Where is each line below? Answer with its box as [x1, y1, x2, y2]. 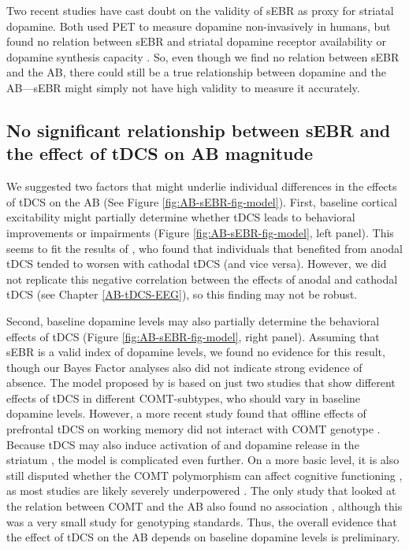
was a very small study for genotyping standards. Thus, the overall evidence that [6, 513, 397, 530]
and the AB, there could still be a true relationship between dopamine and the [6, 64, 386, 80]
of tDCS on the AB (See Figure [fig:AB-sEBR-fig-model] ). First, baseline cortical [6, 193, 397, 210]
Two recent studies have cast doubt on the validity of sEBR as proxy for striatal [6, 2, 394, 18]
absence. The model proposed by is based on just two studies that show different [6, 374, 396, 391]
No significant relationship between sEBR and [6, 117, 391, 142]
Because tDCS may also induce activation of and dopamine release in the [6, 436, 359, 452]
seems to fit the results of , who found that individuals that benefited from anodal [6, 240, 403, 256]
